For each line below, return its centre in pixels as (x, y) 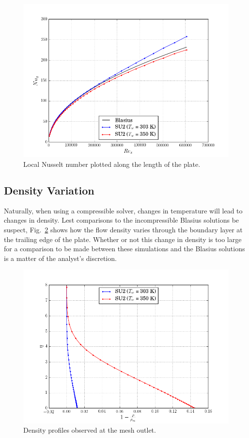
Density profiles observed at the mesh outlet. (90, 430)
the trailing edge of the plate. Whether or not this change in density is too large (123, 239)
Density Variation (49, 190)
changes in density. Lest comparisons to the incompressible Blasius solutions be (122, 220)
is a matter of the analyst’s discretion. (60, 258)
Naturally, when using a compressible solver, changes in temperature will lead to (123, 210)
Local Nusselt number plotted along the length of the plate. (112, 164)
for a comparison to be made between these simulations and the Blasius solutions (124, 249)
